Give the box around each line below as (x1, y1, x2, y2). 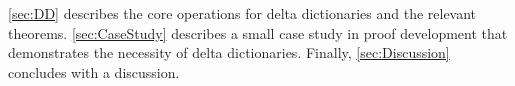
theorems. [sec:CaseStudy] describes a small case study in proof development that (8, 22, 508, 43)
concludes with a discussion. (8, 61, 180, 82)
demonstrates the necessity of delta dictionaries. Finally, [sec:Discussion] (8, 42, 450, 63)
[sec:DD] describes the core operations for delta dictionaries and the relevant (8, 3, 477, 23)
